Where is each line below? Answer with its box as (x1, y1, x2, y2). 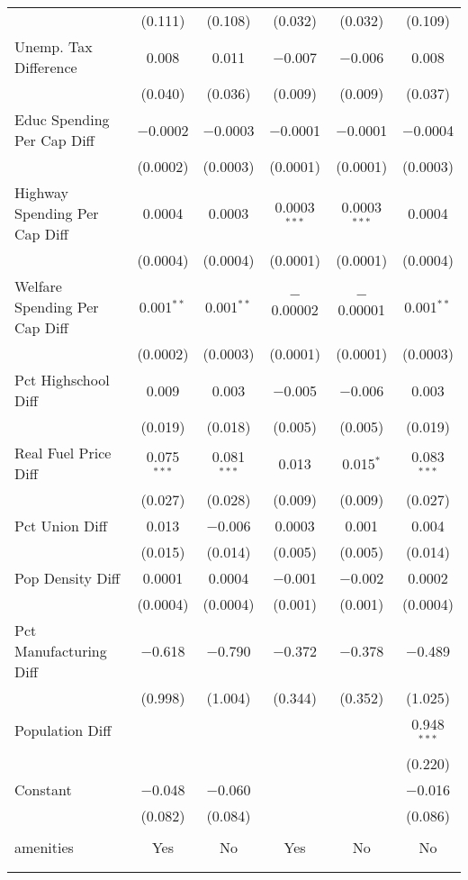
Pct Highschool (14, 369, 110, 390)
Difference (14, 57, 77, 77)
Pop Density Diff (14, 567, 121, 588)
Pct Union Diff (14, 515, 108, 536)
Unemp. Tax (14, 36, 93, 57)
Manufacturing (14, 640, 107, 661)
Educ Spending (14, 109, 110, 130)
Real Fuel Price (14, 442, 112, 463)
